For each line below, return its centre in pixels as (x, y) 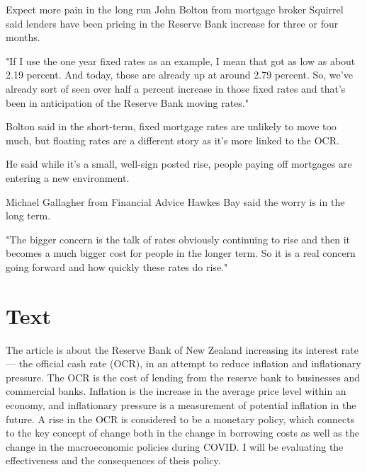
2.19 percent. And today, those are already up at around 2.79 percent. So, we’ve (179, 75)
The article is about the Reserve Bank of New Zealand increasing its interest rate (182, 349)
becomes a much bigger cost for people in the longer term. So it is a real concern (181, 253)
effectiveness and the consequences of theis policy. (113, 460)
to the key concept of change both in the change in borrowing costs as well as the (182, 433)
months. (23, 37)
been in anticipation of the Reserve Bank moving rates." (128, 102)
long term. (28, 215)
